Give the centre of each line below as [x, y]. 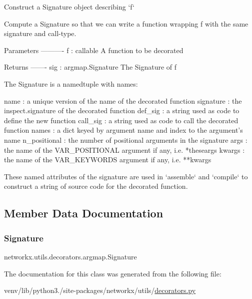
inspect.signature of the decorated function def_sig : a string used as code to [122, 110]
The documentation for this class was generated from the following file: [113, 273]
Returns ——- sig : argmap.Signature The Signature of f [90, 67]
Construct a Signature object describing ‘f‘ [69, 7]
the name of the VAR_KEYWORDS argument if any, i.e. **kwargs [108, 160]
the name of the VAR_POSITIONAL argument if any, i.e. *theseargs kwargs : [124, 149]
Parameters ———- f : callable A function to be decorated [94, 50]
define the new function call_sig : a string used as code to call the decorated [121, 120]
